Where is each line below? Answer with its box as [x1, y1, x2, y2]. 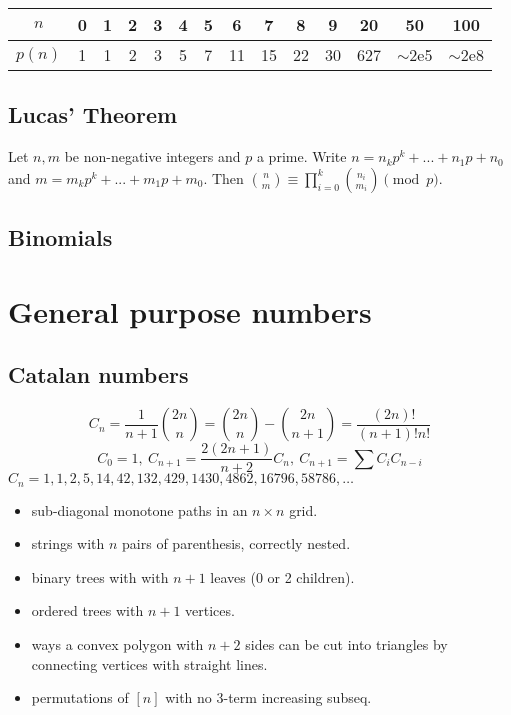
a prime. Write [256, 146, 347, 167]
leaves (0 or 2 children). [210, 566, 355, 587]
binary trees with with [31, 566, 169, 587]
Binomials [8, 222, 113, 253]
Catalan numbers [8, 359, 189, 390]
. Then [203, 167, 244, 188]
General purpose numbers [8, 290, 372, 331]
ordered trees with [31, 600, 144, 621]
